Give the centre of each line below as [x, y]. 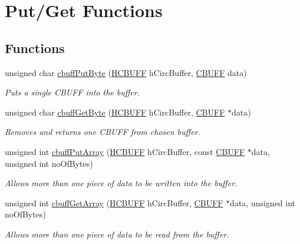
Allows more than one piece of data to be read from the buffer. [117, 234]
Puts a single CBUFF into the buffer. [72, 92]
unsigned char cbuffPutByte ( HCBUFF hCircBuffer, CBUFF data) [126, 72]
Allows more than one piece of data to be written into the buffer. [121, 183]
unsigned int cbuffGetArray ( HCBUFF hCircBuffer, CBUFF [114, 202]
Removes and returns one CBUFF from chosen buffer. [103, 132]
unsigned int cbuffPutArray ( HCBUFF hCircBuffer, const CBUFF [125, 151]
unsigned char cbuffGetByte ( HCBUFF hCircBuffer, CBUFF [115, 112]
